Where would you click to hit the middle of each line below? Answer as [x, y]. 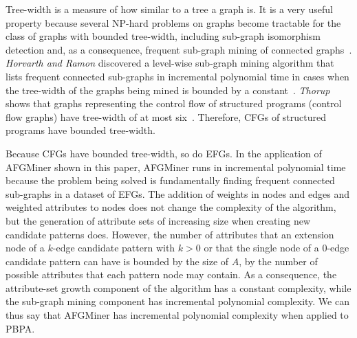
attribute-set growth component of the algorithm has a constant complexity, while [178, 288]
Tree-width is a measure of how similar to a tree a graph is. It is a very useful [169, 9]
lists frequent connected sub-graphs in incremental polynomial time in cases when [177, 76]
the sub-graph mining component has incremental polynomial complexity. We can [177, 301]
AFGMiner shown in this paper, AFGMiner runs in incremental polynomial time [176, 167]
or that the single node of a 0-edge [277, 248]
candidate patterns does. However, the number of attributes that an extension [170, 234]
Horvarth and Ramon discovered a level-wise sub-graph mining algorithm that [170, 63]
